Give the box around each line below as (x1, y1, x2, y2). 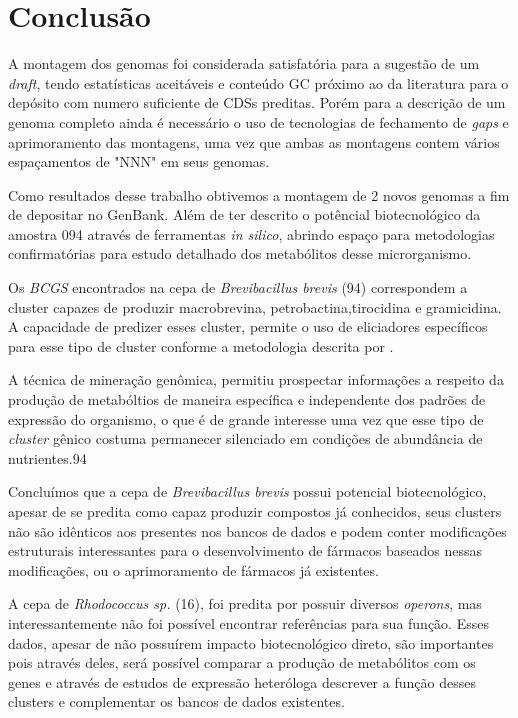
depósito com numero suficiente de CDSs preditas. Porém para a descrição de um (8, 92, 506, 113)
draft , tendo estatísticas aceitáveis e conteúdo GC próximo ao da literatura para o (8, 72, 509, 93)
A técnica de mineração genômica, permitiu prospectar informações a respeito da (8, 369, 504, 390)
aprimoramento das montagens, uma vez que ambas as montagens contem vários (8, 131, 500, 152)
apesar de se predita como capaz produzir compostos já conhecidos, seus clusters (8, 501, 502, 521)
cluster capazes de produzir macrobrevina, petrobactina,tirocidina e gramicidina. (8, 296, 502, 317)
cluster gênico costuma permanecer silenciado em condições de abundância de (8, 428, 483, 449)
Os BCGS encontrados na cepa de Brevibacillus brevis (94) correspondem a (8, 277, 468, 298)
